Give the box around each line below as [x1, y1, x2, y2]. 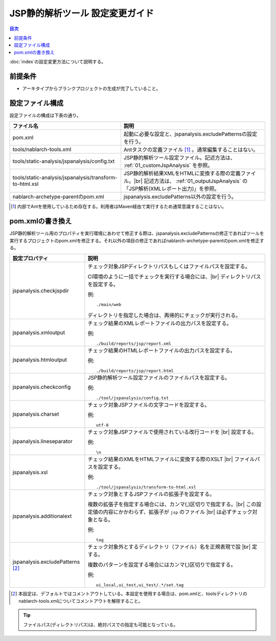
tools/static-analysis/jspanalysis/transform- [12, 174, 118, 181]
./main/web [96, 302, 122, 307]
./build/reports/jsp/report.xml [96, 341, 171, 346]
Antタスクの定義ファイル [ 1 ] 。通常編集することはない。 [123, 146, 259, 153]
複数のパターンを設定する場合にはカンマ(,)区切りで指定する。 [87, 561, 236, 568]
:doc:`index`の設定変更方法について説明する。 [9, 59, 106, 65]
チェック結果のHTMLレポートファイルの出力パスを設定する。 [87, 347, 236, 354]
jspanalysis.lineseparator [12, 438, 73, 445]
